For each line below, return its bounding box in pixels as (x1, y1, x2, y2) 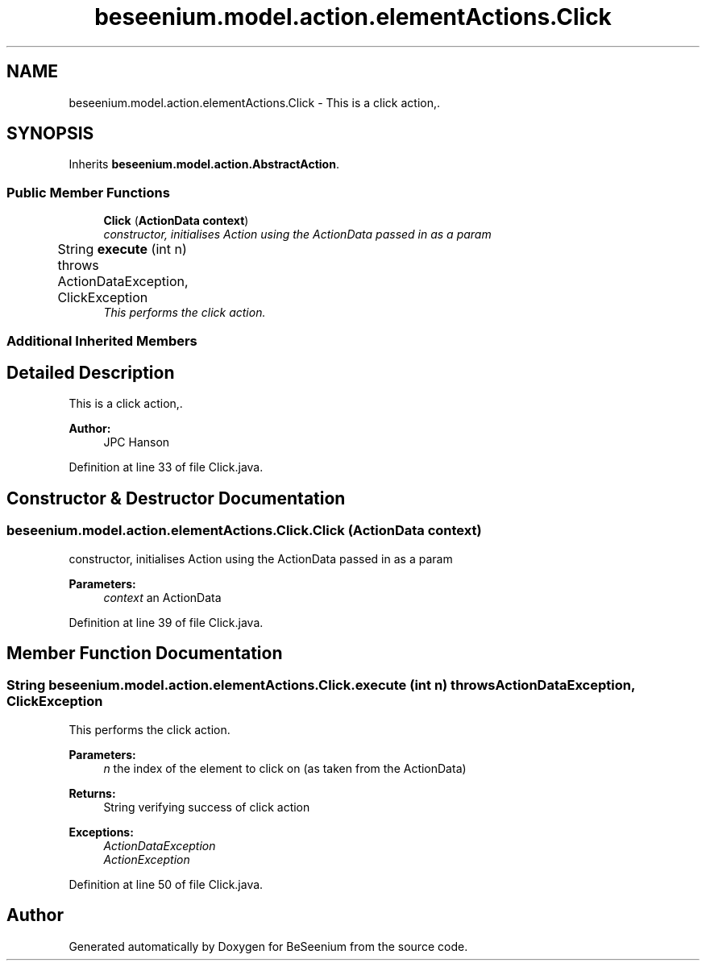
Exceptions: (69, 824, 134, 839)
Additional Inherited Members (6, 332, 197, 349)
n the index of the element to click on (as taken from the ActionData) (103, 761, 467, 775)
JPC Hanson (103, 435, 170, 450)
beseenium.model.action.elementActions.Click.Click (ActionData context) (6, 522, 482, 539)
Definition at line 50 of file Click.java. (69, 877, 264, 891)
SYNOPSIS (6, 123, 94, 144)
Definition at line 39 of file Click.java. (69, 615, 264, 629)
